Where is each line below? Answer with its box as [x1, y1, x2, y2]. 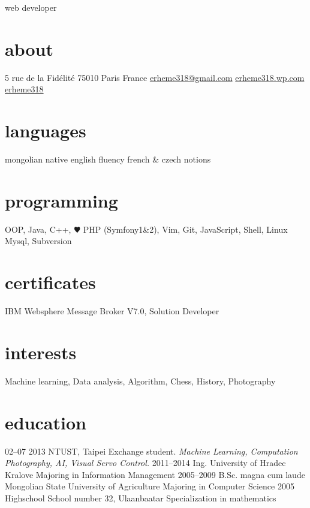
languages [5, 118, 86, 143]
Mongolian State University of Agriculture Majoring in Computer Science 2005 [5, 480, 294, 492]
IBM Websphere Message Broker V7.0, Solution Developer [5, 305, 219, 317]
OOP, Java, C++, [5, 223, 71, 235]
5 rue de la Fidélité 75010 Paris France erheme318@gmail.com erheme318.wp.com [5, 71, 305, 83]
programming [5, 188, 118, 212]
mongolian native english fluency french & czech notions [5, 153, 211, 166]
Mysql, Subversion [5, 235, 72, 247]
